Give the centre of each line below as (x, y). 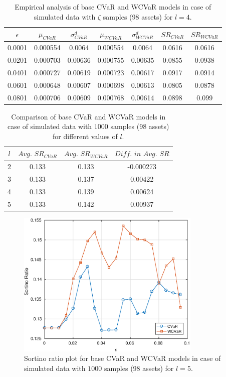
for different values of (85, 136)
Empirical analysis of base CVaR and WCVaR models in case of (113, 7)
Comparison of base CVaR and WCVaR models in (88, 116)
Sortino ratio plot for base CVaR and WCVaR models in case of (123, 358)
